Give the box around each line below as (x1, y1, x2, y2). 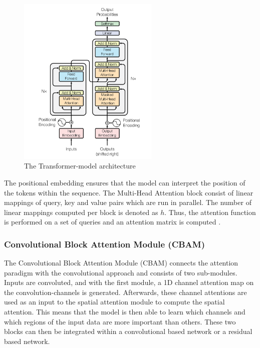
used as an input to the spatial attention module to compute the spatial (4, 296, 225, 307)
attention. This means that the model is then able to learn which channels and (4, 306, 245, 317)
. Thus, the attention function (164, 206, 256, 217)
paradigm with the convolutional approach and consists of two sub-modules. (4, 267, 237, 277)
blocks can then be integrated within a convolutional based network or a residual (4, 326, 252, 336)
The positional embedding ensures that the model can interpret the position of (4, 177, 245, 187)
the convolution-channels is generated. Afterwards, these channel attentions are (4, 286, 247, 297)
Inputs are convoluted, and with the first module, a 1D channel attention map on (4, 277, 254, 287)
